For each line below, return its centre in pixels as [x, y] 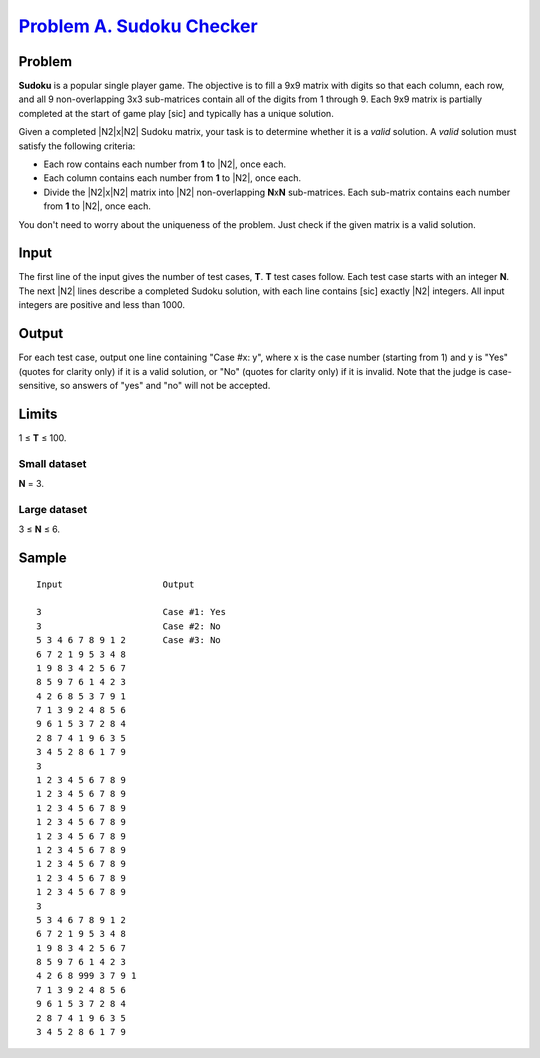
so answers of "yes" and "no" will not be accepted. [165, 385]
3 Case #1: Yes [131, 612]
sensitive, [38, 385]
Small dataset [52, 463]
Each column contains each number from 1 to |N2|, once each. [172, 178]
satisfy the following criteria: [77, 146]
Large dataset [53, 509]
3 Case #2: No [129, 626]
